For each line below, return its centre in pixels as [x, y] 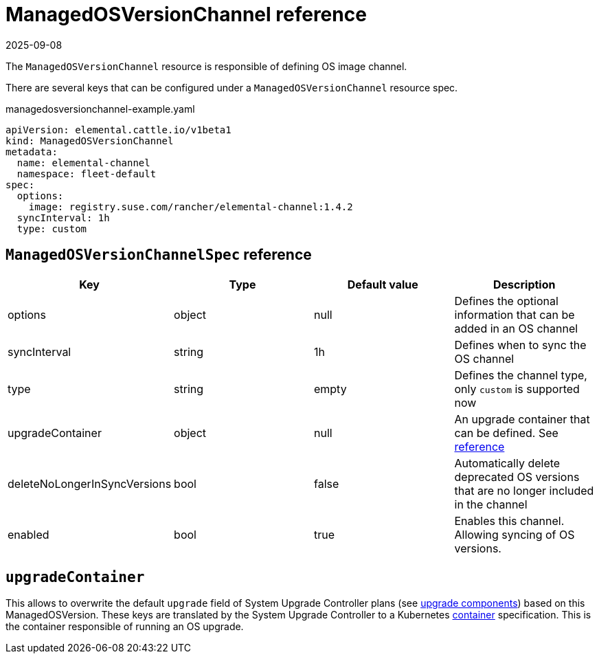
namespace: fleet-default [87, 174]
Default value [383, 284]
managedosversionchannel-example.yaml [100, 109]
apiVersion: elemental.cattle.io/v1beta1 [118, 130]
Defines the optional [506, 301]
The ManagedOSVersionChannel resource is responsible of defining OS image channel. [206, 66]
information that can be [515, 314]
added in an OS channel [516, 328]
